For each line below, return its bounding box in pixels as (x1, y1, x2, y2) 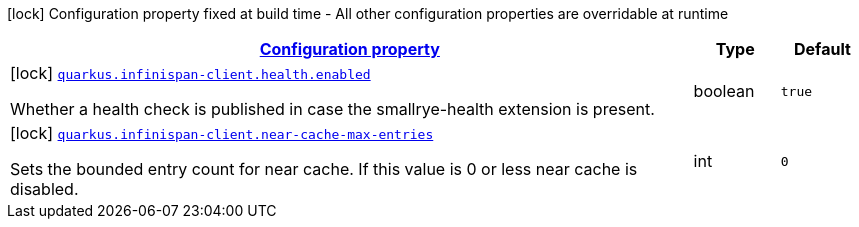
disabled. (10, 179, 79, 199)
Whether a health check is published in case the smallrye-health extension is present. (10, 99, 655, 119)
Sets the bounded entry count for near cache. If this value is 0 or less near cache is (10, 159, 638, 179)
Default (793, 39, 851, 59)
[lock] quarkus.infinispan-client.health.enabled (10, 63, 371, 83)
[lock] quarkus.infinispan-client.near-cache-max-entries (10, 123, 434, 143)
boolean (693, 81, 755, 101)
